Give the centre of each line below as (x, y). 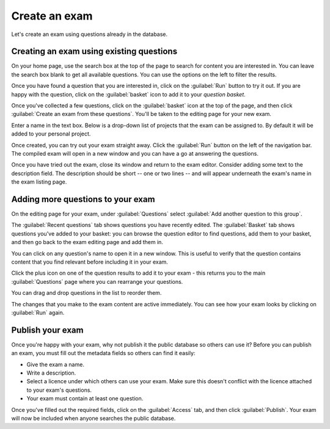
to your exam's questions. (59, 390)
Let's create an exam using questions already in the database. (90, 34)
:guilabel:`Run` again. (38, 312)
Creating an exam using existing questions (94, 52)
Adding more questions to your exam (83, 199)
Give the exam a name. (56, 364)
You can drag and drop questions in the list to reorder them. (86, 293)
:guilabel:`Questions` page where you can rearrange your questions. (97, 281)
